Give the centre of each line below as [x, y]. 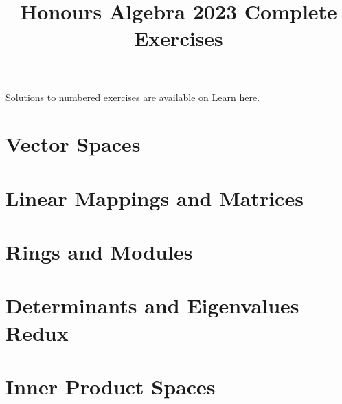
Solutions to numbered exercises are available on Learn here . [133, 97]
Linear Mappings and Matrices [155, 198]
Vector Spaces [73, 144]
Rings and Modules [99, 252]
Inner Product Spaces [111, 386]
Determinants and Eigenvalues [152, 305]
